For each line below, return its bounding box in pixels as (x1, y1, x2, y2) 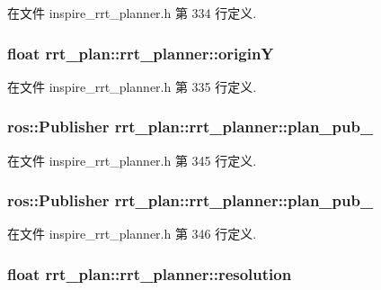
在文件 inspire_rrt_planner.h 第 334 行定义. (7, 4, 257, 22)
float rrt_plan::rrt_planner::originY (7, 41, 274, 64)
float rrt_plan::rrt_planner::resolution (7, 262, 292, 285)
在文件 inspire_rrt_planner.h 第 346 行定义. (7, 224, 257, 243)
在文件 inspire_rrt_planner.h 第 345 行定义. (7, 150, 257, 169)
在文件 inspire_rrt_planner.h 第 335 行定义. (7, 77, 257, 95)
